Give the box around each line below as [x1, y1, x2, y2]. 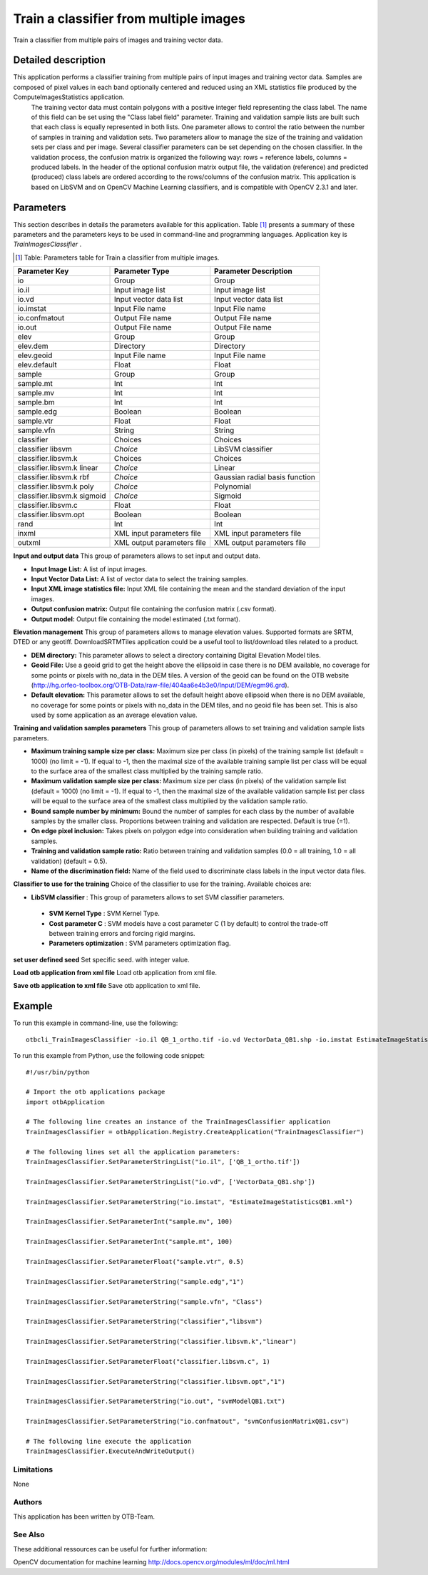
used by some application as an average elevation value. [31, 710, 198, 720]
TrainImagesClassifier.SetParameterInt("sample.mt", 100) [26, 1238, 233, 1246]
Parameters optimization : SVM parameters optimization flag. [49, 939, 231, 948]
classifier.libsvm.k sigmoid [17, 491, 106, 501]
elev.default [17, 360, 57, 370]
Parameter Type [114, 266, 170, 276]
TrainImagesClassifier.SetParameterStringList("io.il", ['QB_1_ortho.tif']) [26, 1158, 301, 1166]
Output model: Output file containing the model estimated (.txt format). [31, 614, 240, 623]
